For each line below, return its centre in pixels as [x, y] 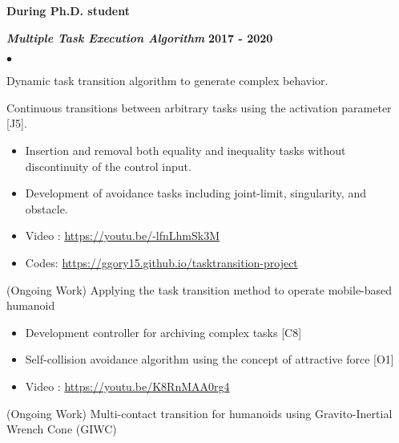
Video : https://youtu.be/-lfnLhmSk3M [123, 236]
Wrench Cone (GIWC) [62, 429]
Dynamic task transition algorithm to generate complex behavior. [167, 81]
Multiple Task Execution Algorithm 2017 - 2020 [140, 37]
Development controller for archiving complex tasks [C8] [163, 332]
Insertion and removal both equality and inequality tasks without [185, 150]
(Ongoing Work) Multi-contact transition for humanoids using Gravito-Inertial [199, 413]
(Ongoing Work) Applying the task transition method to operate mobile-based [199, 289]
